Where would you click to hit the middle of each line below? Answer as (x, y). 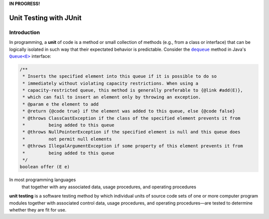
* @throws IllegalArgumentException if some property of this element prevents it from (133, 146)
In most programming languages (43, 180)
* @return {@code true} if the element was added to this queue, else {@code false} (129, 111)
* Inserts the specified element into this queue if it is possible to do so (120, 76)
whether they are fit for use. (38, 210)
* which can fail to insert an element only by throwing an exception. (112, 97)
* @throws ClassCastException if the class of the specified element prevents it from (132, 118)
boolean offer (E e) (45, 167)
